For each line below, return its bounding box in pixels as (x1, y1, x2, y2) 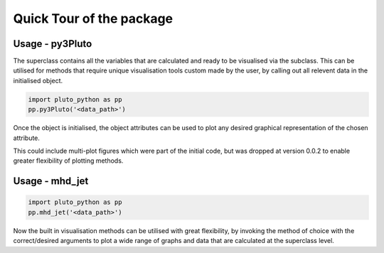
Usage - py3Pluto (13, 38, 92, 50)
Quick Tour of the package (13, 11, 174, 26)
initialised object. (13, 76, 63, 85)
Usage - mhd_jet (13, 175, 89, 188)
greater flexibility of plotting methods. (13, 156, 124, 165)
